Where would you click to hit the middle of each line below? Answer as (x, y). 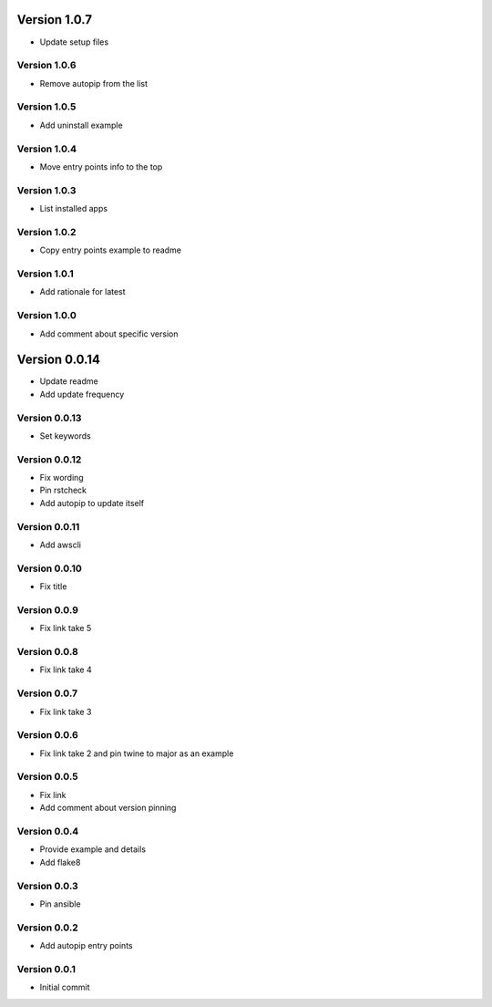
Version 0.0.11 (48, 526)
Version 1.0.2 (46, 232)
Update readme (69, 381)
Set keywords (65, 436)
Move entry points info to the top (101, 166)
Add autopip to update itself (92, 503)
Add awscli (61, 545)
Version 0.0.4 (48, 831)
